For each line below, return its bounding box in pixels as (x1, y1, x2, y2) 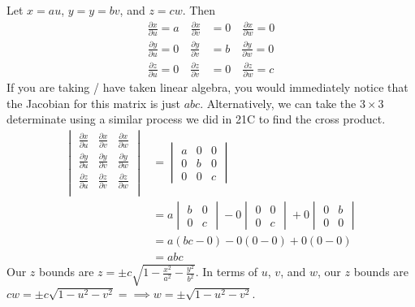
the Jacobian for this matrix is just (6, 94, 181, 111)
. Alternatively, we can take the (200, 94, 357, 111)
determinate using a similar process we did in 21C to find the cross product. (6, 110, 386, 128)
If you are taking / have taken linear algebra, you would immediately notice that (6, 78, 409, 95)
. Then (182, 2, 216, 18)
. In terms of (195, 263, 258, 280)
